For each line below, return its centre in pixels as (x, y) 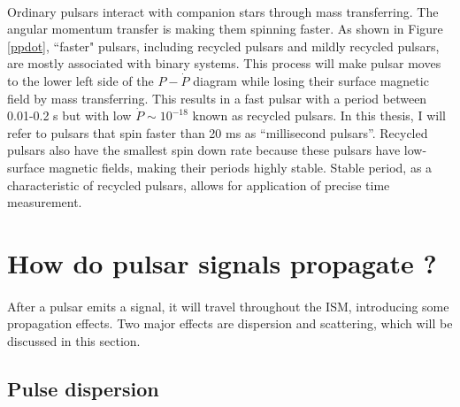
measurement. (45, 202)
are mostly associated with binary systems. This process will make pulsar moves (224, 63)
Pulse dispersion (83, 388)
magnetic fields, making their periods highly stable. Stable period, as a (241, 167)
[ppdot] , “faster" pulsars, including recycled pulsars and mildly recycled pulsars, (223, 46)
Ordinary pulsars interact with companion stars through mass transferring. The (223, 11)
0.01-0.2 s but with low (69, 115)
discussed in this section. (74, 340)
